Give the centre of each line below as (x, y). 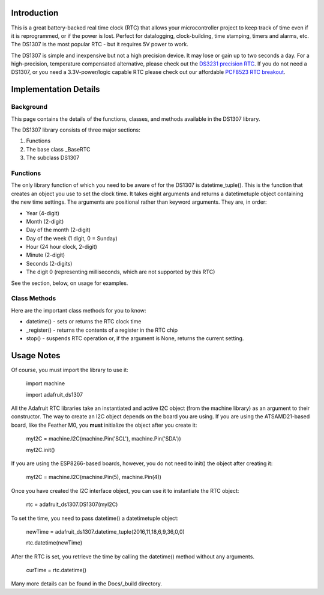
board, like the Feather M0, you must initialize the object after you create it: (104, 425)
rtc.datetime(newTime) (54, 543)
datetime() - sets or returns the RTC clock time (84, 322)
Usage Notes (36, 355)
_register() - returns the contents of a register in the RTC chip (102, 330)
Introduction (35, 13)
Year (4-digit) (43, 213)
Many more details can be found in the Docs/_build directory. (86, 584)
